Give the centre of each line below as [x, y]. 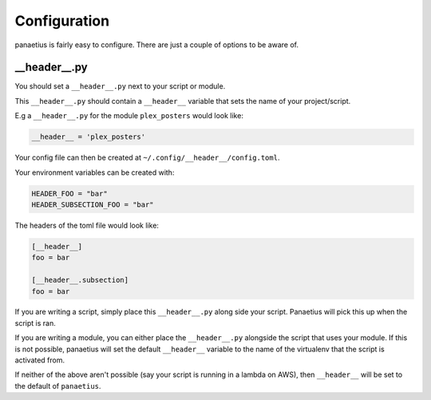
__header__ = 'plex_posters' [89, 137]
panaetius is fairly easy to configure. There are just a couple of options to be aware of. [157, 45]
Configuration [62, 21]
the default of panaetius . [58, 386]
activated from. [40, 360]
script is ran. [35, 323]
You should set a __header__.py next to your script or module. [120, 86]
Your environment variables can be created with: [95, 172]
